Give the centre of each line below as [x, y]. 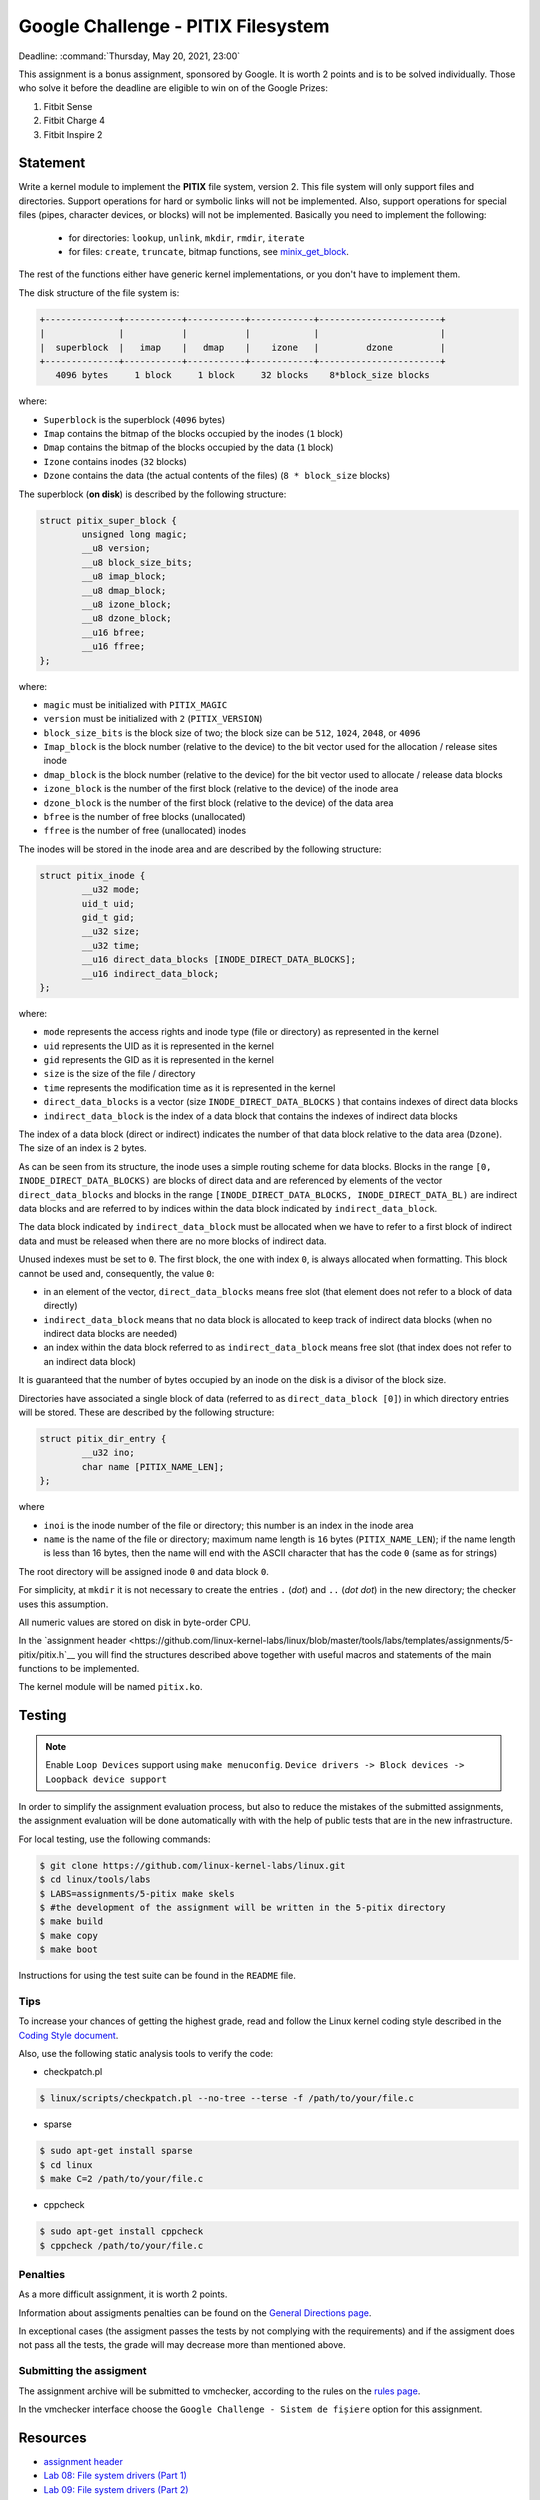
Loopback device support [106, 1779]
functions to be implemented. [79, 1669]
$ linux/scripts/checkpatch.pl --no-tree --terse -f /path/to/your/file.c [227, 2098]
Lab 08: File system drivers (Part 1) [115, 2476]
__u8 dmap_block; [124, 590]
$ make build [71, 1921]
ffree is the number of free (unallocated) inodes [145, 831]
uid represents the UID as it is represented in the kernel [159, 1046]
